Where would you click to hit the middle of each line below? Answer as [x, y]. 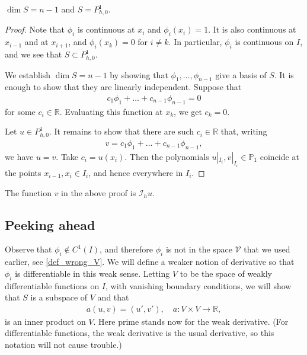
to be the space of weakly [226, 273]
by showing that [139, 74]
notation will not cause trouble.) [63, 345]
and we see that [33, 54]
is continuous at [106, 29]
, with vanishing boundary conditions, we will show [199, 285]
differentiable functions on [52, 285]
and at [36, 42]
